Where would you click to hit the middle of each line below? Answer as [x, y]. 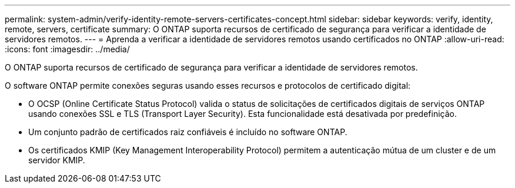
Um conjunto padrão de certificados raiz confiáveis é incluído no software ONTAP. [188, 132]
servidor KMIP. [57, 160]
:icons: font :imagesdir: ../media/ [67, 49]
